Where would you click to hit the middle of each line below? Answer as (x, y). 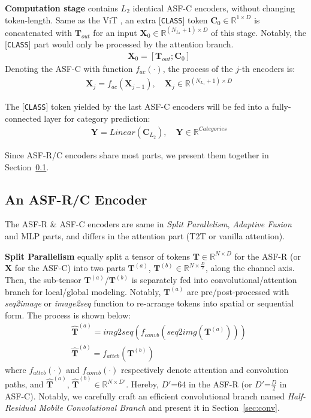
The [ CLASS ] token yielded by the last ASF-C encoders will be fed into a (137, 106)
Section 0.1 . (27, 166)
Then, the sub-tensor (43, 280)
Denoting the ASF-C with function (69, 69)
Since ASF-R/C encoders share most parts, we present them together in (137, 154)
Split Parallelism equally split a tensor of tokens (98, 256)
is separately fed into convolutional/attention (214, 280)
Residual (20, 408)
